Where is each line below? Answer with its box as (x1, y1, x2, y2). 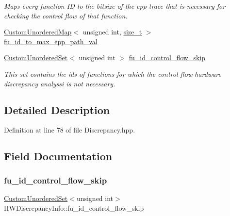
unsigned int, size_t (82, 27, 142, 37)
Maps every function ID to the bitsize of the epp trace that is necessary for (4, 1, 226, 11)
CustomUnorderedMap (4, 27, 72, 37)
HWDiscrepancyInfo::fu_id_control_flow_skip (4, 202, 144, 213)
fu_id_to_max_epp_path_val (4, 36, 98, 46)
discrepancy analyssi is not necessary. (4, 78, 115, 88)
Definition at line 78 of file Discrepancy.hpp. (4, 125, 135, 135)
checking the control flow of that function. (4, 10, 128, 20)
